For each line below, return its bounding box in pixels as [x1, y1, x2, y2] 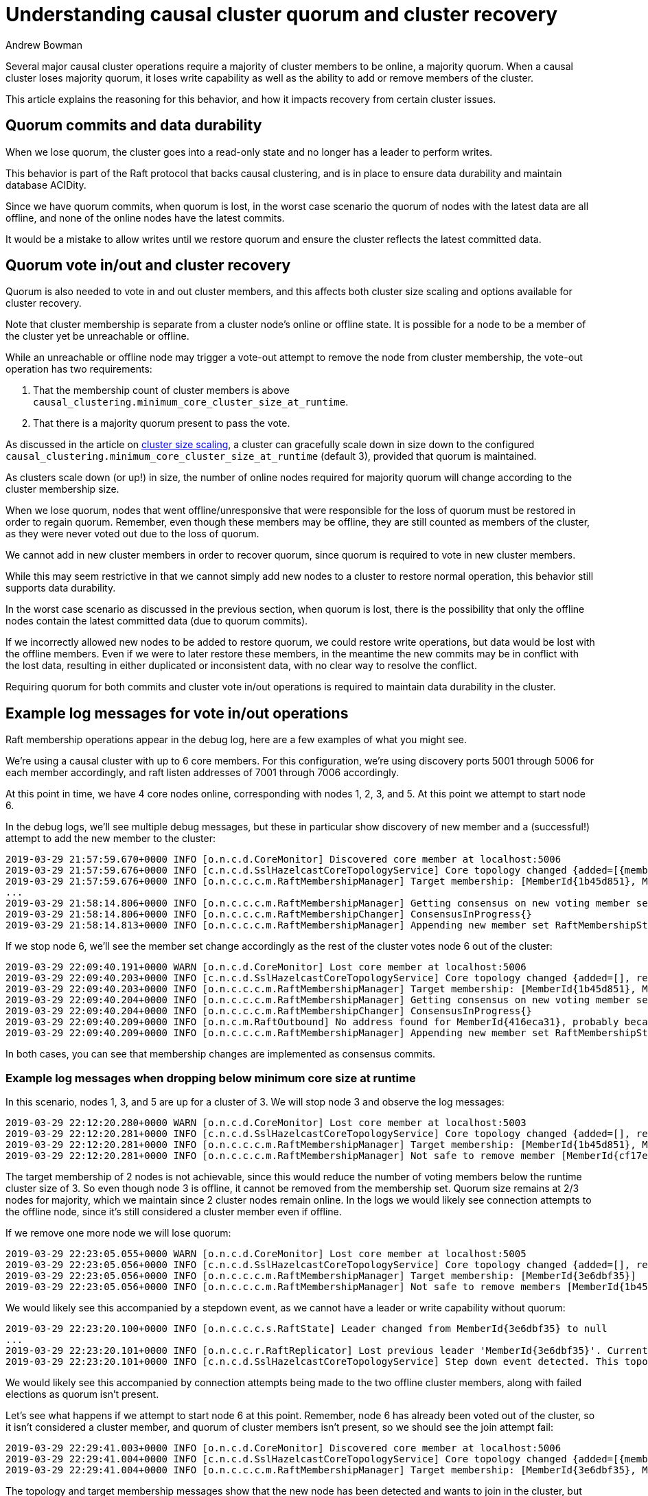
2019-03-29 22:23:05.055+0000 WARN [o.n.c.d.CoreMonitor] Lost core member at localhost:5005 [5, 1248, 526, 1260]
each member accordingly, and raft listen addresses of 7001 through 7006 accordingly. [5, 767, 399, 779]
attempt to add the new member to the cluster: [5, 832, 216, 845]
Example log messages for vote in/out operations [5, 704, 349, 722]
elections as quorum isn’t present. [5, 1388, 159, 1401]
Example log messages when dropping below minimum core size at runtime [5, 1071, 416, 1085]
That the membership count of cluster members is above [33, 384, 290, 397]
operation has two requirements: [5, 363, 152, 375]
